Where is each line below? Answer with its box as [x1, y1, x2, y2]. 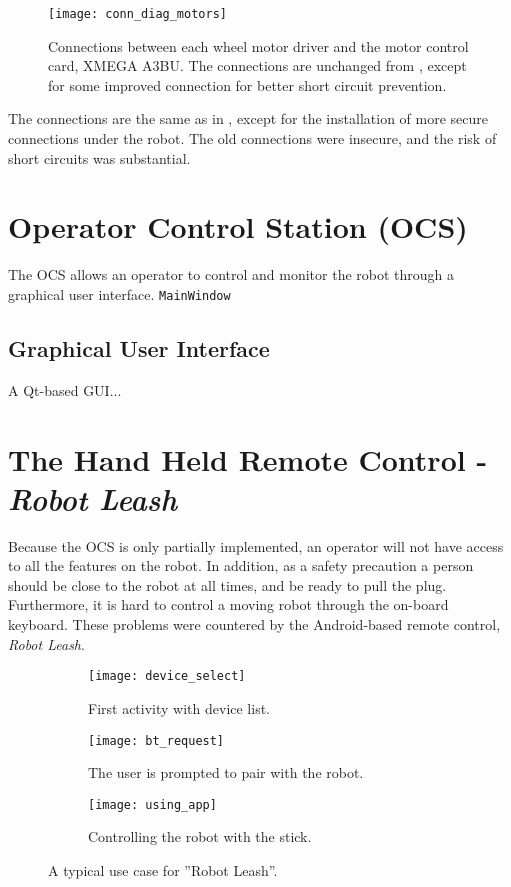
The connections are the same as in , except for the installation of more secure [8, 108, 488, 129]
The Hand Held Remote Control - [8, 438, 488, 479]
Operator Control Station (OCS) [8, 206, 468, 247]
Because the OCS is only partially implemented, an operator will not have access [8, 535, 504, 556]
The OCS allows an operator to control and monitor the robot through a [8, 264, 455, 285]
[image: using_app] [88, 797, 217, 812]
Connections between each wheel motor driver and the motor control [48, 35, 469, 56]
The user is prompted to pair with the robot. [88, 762, 364, 783]
